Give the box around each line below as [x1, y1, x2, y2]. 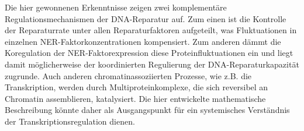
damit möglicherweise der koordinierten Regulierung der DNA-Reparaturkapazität [5, 58, 299, 70]
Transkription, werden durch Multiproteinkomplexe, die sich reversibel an [5, 81, 268, 93]
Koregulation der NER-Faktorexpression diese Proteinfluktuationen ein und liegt [5, 47, 293, 59]
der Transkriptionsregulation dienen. [5, 115, 135, 127]
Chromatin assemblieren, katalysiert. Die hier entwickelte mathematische [5, 92, 266, 104]
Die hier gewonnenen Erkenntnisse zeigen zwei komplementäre [5, 1, 227, 13]
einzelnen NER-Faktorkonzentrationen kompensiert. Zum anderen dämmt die [5, 35, 281, 47]
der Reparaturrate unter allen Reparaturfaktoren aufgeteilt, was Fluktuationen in [5, 24, 297, 36]
